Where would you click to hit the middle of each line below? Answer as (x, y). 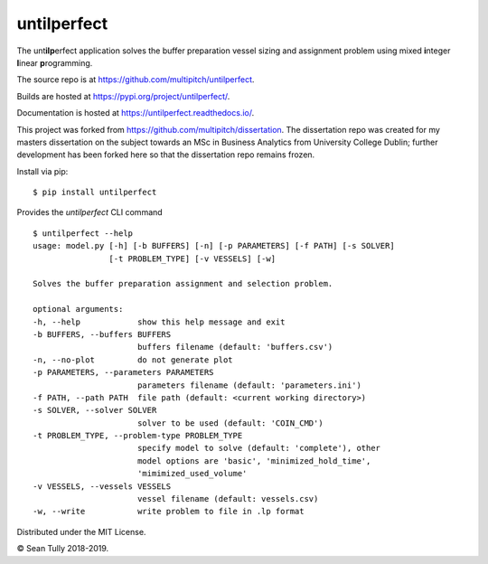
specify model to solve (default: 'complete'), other (259, 448)
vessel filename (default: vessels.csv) (228, 499)
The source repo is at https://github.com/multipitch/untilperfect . (136, 80)
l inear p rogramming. (55, 62)
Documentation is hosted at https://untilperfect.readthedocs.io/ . (136, 113)
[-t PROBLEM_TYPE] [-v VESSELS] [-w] (192, 258)
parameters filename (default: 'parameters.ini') (249, 385)
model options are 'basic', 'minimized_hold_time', (254, 461)
